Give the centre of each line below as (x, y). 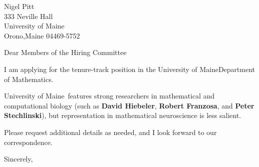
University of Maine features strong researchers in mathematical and (109, 96)
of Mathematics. (29, 79)
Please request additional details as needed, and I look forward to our (111, 132)
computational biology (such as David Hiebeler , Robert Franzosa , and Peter (129, 105)
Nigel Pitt (19, 6)
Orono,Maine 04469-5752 (42, 35)
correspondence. (28, 142)
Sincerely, (18, 159)
